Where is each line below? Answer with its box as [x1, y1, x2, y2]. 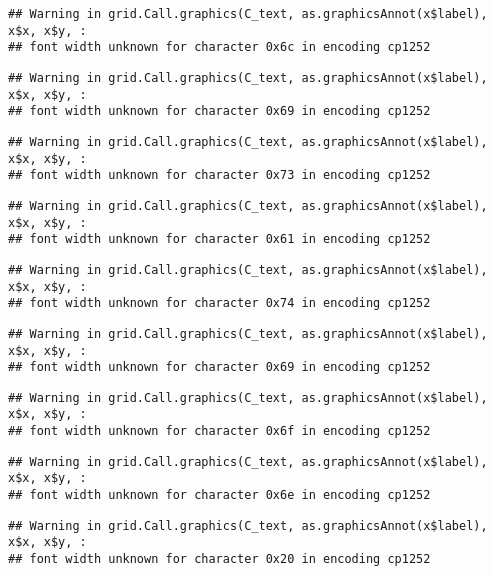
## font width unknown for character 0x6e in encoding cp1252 [8, 488, 431, 503]
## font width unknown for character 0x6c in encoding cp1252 [8, 40, 431, 55]
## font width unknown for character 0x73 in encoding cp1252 [8, 168, 431, 183]
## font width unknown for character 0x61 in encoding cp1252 [8, 232, 431, 247]
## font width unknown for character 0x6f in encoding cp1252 [8, 424, 431, 439]
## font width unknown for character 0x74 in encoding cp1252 [8, 296, 431, 311]
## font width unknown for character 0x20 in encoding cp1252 [8, 552, 431, 567]
